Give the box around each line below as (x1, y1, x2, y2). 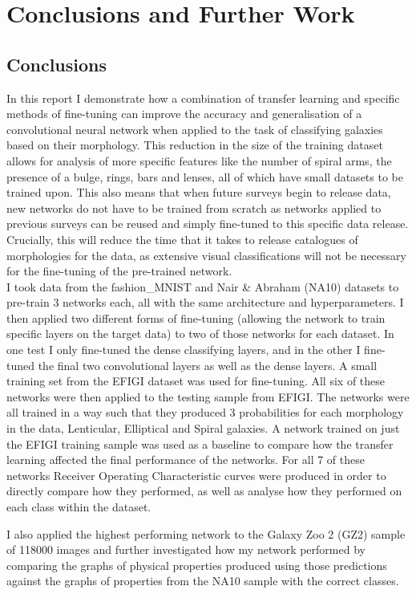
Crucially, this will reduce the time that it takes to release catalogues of (6, 230, 358, 247)
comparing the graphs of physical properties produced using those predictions (6, 556, 387, 573)
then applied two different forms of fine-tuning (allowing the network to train (6, 309, 386, 326)
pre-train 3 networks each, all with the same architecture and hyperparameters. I (6, 294, 404, 311)
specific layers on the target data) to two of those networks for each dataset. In (6, 325, 394, 342)
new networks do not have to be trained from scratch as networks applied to (6, 199, 382, 216)
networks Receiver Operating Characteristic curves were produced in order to (6, 466, 386, 483)
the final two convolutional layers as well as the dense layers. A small (38, 356, 378, 373)
